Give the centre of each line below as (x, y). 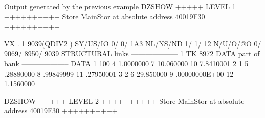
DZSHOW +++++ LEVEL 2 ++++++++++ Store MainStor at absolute (124, 100)
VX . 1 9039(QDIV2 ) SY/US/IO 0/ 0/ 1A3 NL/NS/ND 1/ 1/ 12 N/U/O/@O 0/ (133, 43)
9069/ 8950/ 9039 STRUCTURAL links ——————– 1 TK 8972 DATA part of (132, 53)
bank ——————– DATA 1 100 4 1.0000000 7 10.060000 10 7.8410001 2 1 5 (126, 63)
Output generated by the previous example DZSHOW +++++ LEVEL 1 (120, 6)
